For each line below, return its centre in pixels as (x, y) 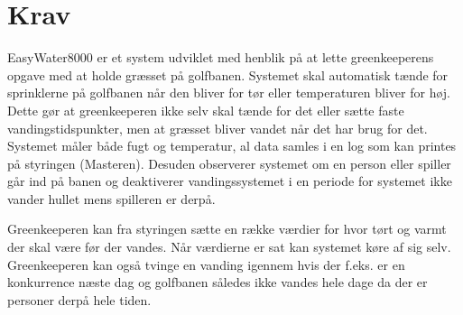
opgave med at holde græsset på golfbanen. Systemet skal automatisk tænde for (228, 74)
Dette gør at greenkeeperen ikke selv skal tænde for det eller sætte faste (206, 110)
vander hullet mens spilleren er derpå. (111, 198)
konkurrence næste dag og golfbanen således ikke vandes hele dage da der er (218, 282)
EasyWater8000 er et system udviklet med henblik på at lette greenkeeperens (221, 57)
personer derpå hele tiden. (79, 299)
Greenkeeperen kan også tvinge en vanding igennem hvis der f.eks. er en (206, 264)
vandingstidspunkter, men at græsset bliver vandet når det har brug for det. (218, 128)
